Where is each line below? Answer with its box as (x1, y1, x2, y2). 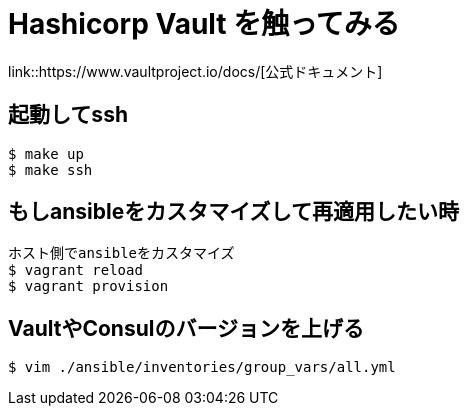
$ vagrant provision (8, 278, 169, 295)
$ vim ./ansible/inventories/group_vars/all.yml (8, 359, 396, 376)
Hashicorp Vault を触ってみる (8, 7, 400, 41)
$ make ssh (8, 161, 93, 178)
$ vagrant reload (8, 262, 143, 279)
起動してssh (8, 102, 128, 128)
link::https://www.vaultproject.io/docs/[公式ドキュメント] (8, 62, 383, 80)
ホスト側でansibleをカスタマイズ (8, 245, 235, 262)
